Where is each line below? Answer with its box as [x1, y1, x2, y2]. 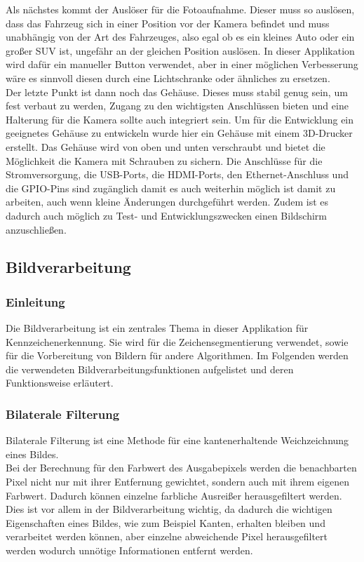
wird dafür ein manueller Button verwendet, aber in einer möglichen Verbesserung [6, 57, 358, 72]
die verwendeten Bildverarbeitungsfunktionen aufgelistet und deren [6, 361, 294, 376]
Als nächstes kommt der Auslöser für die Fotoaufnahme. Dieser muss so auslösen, [6, 2, 355, 16]
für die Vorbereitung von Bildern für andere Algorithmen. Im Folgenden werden [6, 348, 349, 363]
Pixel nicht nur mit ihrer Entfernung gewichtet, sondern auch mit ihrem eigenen [6, 474, 349, 489]
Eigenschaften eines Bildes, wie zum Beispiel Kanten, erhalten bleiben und [6, 515, 325, 530]
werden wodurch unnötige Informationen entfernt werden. [6, 543, 253, 558]
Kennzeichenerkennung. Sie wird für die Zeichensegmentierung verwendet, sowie [6, 334, 349, 349]
